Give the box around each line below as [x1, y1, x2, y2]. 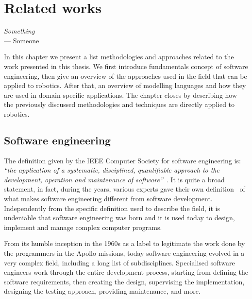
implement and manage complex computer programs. [4, 222, 162, 232]
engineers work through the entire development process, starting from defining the [4, 267, 249, 277]
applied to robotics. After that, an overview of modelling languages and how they [4, 80, 246, 90]
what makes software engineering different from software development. [4, 193, 213, 204]
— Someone [4, 35, 39, 45]
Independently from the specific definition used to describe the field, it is [4, 203, 220, 213]
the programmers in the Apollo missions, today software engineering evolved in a [4, 248, 245, 258]
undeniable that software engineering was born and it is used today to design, [4, 212, 235, 223]
